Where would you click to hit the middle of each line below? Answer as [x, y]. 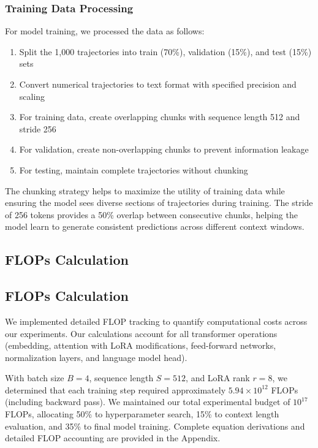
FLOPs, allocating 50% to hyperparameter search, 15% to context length [142, 414]
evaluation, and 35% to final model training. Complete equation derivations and [155, 426]
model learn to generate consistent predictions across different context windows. [155, 226]
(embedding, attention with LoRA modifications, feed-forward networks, [141, 345]
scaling [32, 96]
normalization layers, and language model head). [96, 357]
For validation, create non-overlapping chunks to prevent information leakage [164, 149]
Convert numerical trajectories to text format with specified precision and [158, 84]
